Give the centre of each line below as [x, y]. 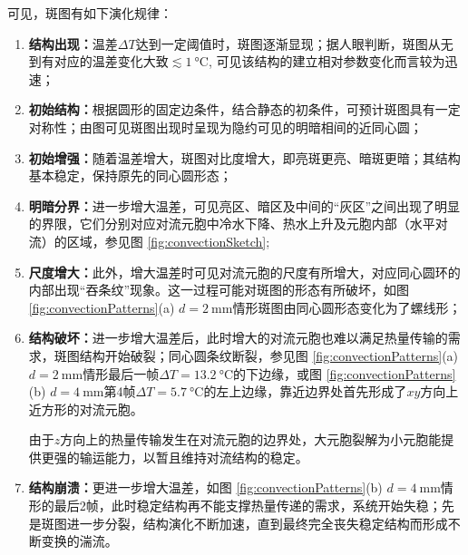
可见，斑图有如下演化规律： [90, 13]
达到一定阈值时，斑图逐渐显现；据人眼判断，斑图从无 [294, 43]
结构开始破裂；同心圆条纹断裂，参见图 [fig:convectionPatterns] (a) [269, 355]
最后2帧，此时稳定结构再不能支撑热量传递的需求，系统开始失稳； [248, 506]
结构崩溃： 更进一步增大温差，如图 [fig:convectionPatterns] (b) [205, 487]
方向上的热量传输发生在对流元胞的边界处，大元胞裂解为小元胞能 [251, 439]
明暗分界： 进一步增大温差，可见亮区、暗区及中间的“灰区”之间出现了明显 [244, 205]
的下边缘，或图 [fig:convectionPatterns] [345, 373]
